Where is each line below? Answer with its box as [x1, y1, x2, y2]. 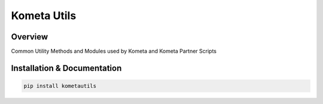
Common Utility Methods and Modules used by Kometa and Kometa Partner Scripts [11, 48, 217, 55]
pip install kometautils [23, 82, 97, 90]
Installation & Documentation [11, 63, 122, 73]
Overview [11, 32, 48, 42]
